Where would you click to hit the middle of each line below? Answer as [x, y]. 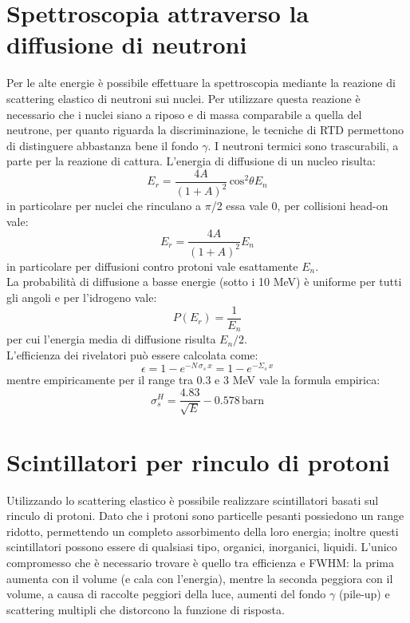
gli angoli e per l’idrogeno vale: [82, 298]
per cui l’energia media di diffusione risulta [111, 339]
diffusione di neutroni [127, 44]
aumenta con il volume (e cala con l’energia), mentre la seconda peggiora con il [200, 578]
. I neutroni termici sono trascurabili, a [303, 145]
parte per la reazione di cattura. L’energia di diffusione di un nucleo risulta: [191, 161]
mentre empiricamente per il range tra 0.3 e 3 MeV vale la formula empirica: [193, 380]
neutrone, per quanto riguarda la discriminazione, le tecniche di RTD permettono [205, 130]
